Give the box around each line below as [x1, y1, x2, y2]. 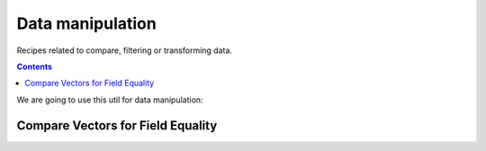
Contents [16, 61, 53, 72]
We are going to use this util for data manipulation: [16, 94, 203, 105]
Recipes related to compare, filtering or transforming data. [16, 45, 233, 56]
